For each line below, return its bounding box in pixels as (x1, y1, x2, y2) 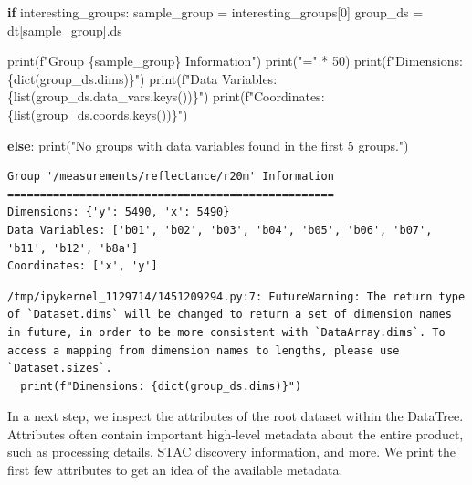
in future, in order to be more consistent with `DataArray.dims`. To (7, 325, 446, 339)
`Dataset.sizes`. (7, 362, 112, 375)
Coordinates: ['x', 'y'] (7, 259, 158, 273)
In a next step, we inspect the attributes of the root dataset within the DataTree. (7, 406, 464, 426)
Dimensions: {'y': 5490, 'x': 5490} (7, 206, 230, 219)
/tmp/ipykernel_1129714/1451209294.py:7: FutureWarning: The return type (7, 290, 466, 303)
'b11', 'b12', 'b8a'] (7, 241, 139, 255)
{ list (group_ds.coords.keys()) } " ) (7, 104, 188, 123)
